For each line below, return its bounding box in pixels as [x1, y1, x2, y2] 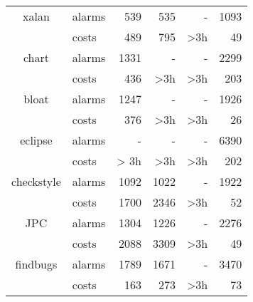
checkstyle [11, 173, 61, 189]
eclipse [20, 132, 53, 148]
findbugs [15, 256, 58, 272]
